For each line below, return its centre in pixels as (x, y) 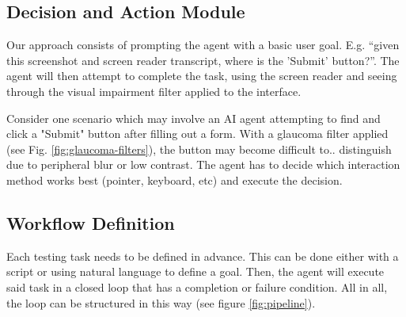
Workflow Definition (91, 222)
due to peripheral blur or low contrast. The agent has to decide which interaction (203, 164)
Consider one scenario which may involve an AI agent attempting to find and (194, 118)
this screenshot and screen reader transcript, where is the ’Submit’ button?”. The (203, 60)
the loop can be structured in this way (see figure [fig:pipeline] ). (161, 302)
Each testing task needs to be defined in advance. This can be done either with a (203, 256)
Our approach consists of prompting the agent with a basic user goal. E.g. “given (203, 45)
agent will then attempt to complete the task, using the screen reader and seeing (202, 76)
